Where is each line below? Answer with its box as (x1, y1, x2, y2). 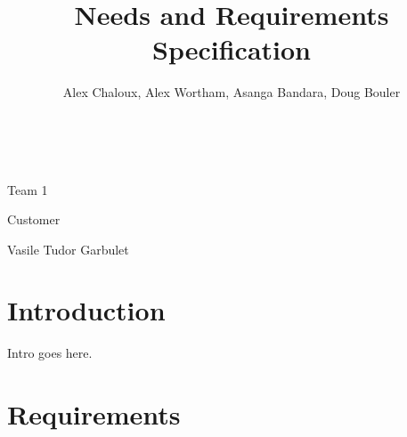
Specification (152, 31, 311, 68)
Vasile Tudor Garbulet (7, 239, 129, 258)
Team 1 (7, 180, 48, 198)
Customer (7, 210, 61, 229)
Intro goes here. (7, 344, 93, 362)
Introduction (7, 292, 166, 328)
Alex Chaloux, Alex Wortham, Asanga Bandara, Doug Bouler (62, 83, 401, 101)
